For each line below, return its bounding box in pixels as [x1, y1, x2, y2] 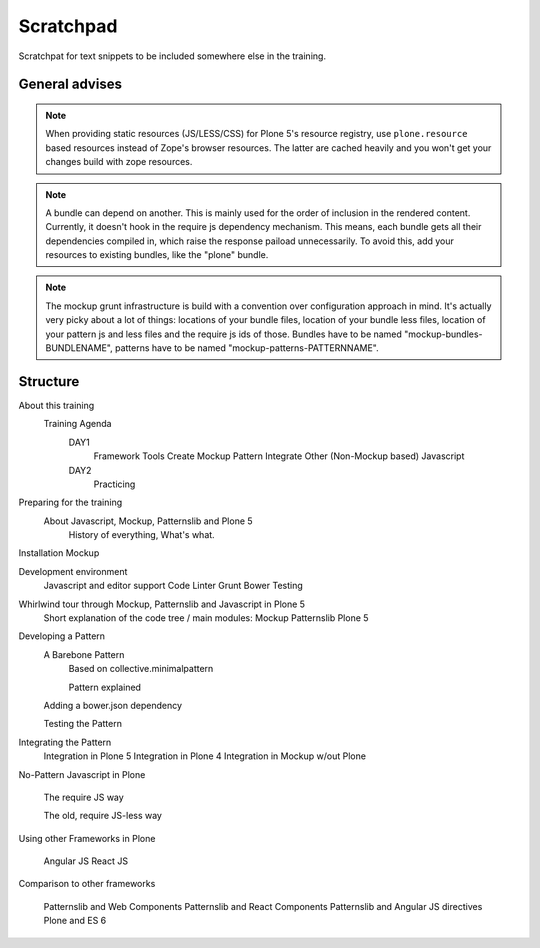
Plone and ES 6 [43, 915, 107, 927]
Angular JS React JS [43, 855, 129, 867]
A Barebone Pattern [43, 648, 125, 660]
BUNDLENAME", [45, 342, 114, 354]
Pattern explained [68, 681, 142, 693]
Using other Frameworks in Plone [18, 832, 156, 844]
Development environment [18, 565, 128, 577]
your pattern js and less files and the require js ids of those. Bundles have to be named [45, 328, 402, 340]
